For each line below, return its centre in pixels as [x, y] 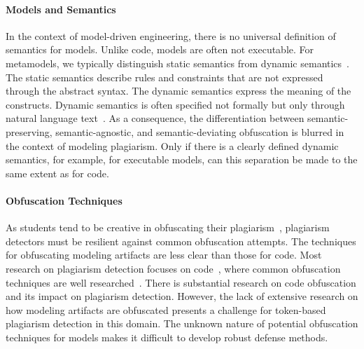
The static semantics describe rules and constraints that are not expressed [164, 77]
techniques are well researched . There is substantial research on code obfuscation [181, 282]
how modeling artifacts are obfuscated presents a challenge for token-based [166, 309]
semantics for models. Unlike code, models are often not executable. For [160, 49]
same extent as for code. [57, 173]
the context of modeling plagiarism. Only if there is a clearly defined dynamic [172, 145]
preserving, [29, 131]
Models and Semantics [61, 9]
